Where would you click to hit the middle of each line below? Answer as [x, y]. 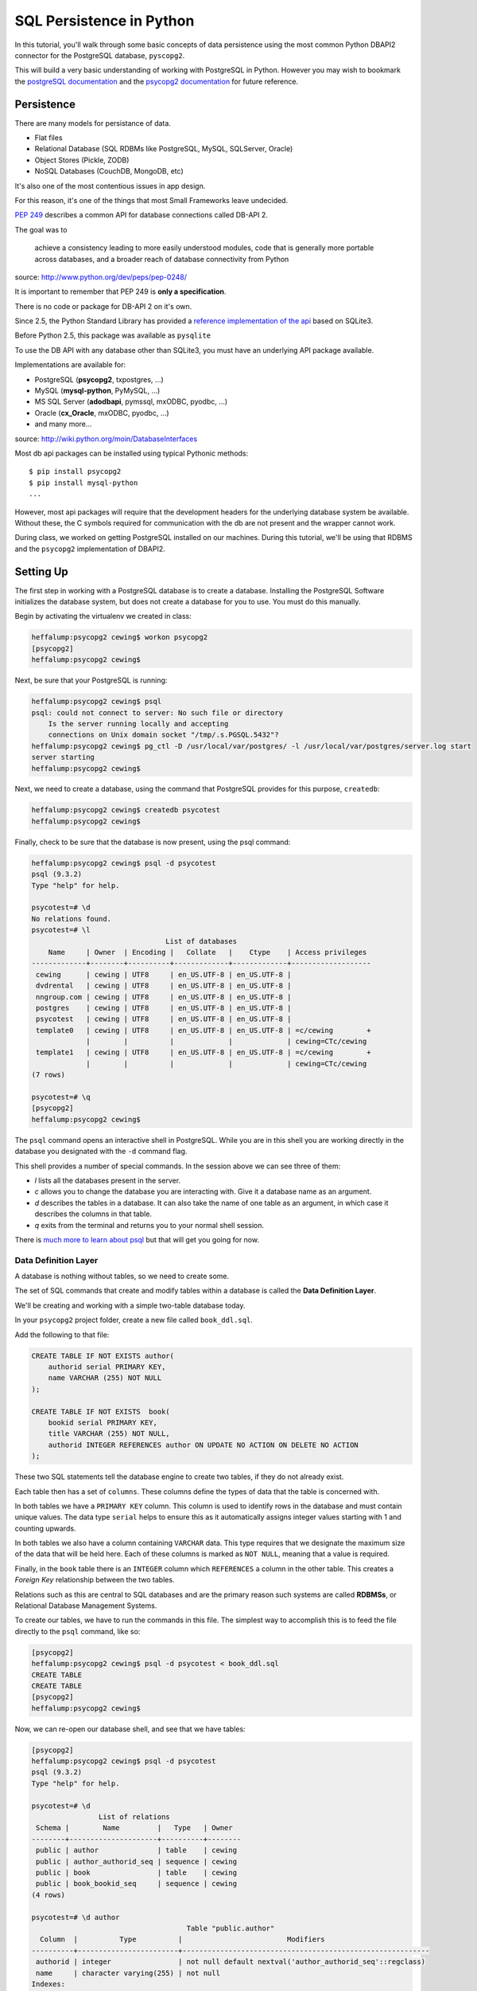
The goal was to [41, 229]
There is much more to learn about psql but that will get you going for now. [137, 1239]
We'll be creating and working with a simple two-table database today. [130, 1305]
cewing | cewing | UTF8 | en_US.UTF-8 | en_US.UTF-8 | [164, 974]
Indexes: [48, 1984]
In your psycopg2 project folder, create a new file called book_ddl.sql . [134, 1320]
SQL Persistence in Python [105, 21]
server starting [63, 757]
